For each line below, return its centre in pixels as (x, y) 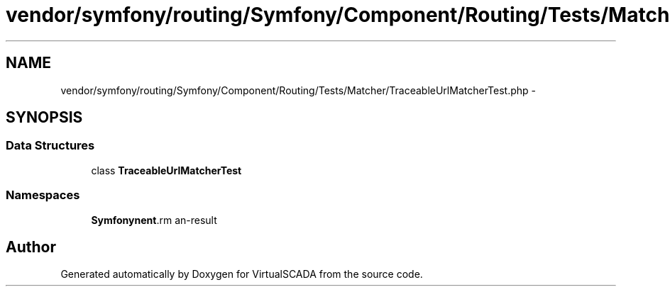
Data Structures (50, 146)
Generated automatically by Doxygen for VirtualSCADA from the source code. (242, 274)
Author (31, 247)
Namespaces (43, 195)
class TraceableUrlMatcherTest (166, 170)
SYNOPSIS (44, 118)
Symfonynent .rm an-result (154, 220)
